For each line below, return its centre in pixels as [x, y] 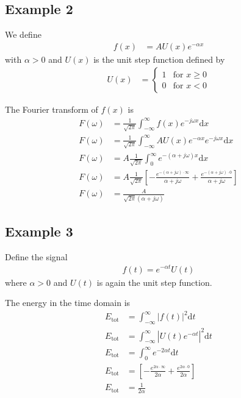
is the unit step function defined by [159, 59]
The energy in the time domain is [68, 303]
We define [23, 34]
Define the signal [36, 256]
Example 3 [39, 231]
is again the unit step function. [154, 282]
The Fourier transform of [52, 109]
